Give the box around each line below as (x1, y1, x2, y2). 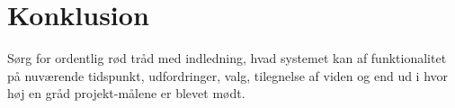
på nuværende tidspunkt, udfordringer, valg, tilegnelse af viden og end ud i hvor (7, 66, 449, 85)
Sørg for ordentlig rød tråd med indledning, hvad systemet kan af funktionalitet (7, 49, 447, 67)
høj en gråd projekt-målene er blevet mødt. (7, 84, 245, 103)
